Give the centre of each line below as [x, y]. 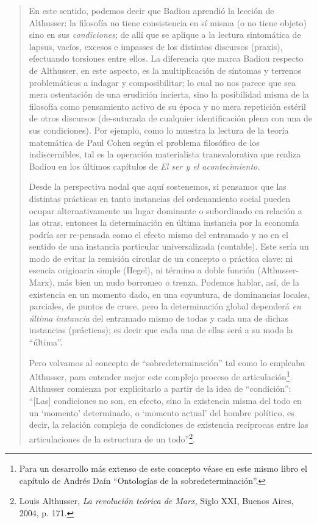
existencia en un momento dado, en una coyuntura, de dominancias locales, [169, 294]
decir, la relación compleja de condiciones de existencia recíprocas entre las [169, 424]
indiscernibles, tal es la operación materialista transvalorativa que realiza [165, 154]
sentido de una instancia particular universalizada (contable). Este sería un [169, 246]
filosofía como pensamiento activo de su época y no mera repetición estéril [168, 106]
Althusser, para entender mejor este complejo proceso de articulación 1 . [161, 376]
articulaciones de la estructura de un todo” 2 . [112, 438]
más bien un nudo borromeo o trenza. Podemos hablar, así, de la [178, 282]
